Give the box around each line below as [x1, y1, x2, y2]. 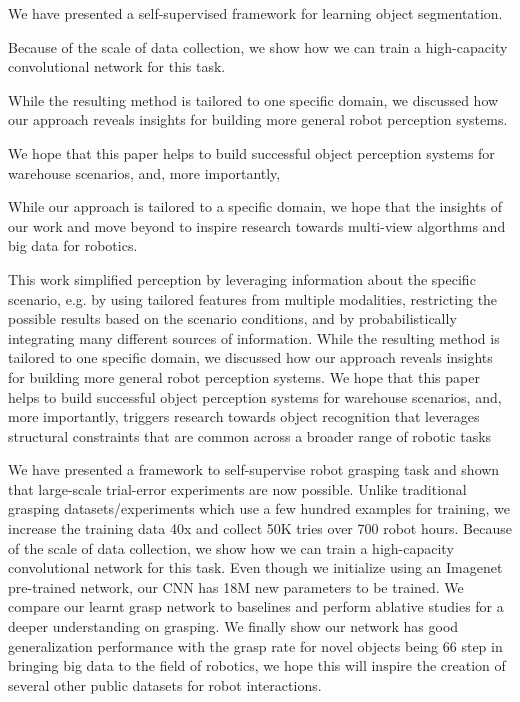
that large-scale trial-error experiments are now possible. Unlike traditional [8, 478, 467, 499]
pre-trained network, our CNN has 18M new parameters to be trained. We [8, 576, 464, 597]
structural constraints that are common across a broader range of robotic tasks [8, 425, 492, 446]
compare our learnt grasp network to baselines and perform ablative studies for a [8, 596, 504, 617]
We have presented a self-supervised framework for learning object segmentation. [8, 3, 503, 23]
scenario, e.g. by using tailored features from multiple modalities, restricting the [8, 288, 498, 309]
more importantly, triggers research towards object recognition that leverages [8, 406, 480, 427]
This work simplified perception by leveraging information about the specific [8, 268, 476, 289]
